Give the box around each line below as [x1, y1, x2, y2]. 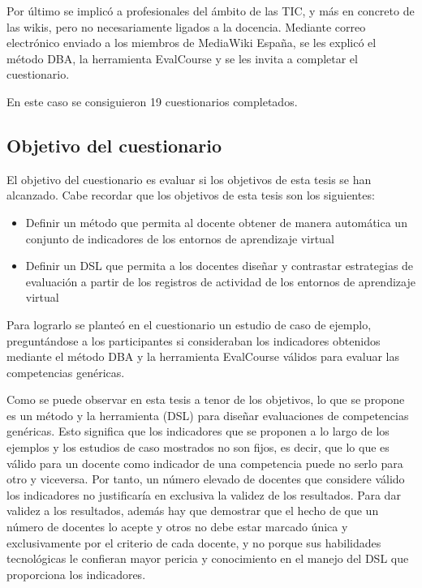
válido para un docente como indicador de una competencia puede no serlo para [6, 454, 403, 471]
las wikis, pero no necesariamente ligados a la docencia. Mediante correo [6, 18, 366, 35]
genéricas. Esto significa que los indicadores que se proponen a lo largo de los [6, 423, 390, 440]
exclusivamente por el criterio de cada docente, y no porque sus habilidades [6, 534, 381, 551]
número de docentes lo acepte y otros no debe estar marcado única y [6, 518, 348, 535]
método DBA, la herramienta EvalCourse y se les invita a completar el [6, 49, 358, 67]
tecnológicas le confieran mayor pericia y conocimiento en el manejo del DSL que [6, 550, 409, 567]
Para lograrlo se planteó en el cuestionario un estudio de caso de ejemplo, [6, 315, 372, 333]
